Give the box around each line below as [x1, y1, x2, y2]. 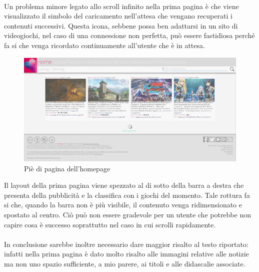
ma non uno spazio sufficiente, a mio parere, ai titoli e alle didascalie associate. [4, 258, 245, 268]
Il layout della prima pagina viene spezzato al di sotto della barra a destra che [4, 180, 244, 190]
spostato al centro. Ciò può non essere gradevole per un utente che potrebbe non [4, 209, 251, 219]
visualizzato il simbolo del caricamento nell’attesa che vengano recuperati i [4, 11, 232, 21]
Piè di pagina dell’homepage [24, 163, 110, 173]
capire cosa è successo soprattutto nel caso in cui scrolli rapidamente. [4, 219, 216, 229]
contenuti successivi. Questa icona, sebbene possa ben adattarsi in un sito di [4, 20, 238, 31]
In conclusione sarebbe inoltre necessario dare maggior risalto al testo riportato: [4, 238, 248, 249]
